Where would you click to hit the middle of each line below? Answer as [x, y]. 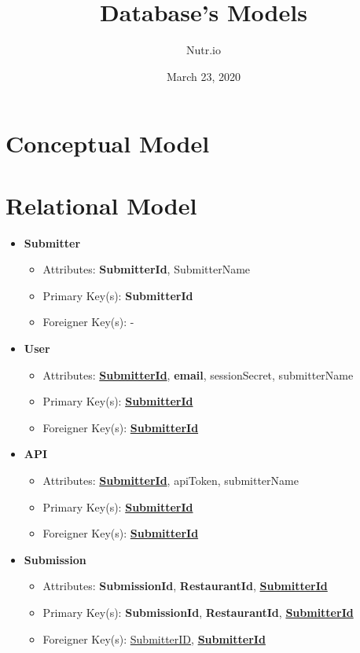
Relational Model [101, 205]
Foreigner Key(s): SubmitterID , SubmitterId [154, 638]
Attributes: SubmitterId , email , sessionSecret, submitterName [198, 374]
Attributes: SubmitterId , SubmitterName [147, 269]
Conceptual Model [108, 143]
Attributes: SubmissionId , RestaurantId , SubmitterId [185, 586]
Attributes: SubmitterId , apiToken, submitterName [171, 480]
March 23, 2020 [204, 76]
